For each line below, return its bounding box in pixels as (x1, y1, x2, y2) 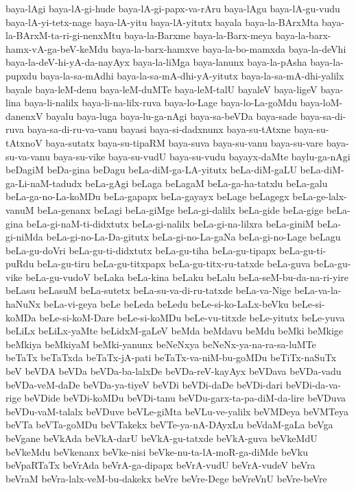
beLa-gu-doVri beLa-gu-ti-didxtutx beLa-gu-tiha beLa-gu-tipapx (5, 243, 276, 257)
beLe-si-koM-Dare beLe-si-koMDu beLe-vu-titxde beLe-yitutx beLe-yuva (39, 310, 345, 324)
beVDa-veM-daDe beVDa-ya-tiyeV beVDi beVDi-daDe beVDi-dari (5, 377, 283, 391)
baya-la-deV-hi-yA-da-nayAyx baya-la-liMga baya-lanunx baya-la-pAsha (5, 55, 307, 69)
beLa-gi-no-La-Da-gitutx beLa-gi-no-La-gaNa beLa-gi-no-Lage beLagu (46, 230, 341, 244)
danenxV (5, 108, 43, 123)
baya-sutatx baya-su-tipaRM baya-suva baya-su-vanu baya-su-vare (45, 135, 323, 149)
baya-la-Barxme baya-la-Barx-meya (123, 28, 272, 42)
